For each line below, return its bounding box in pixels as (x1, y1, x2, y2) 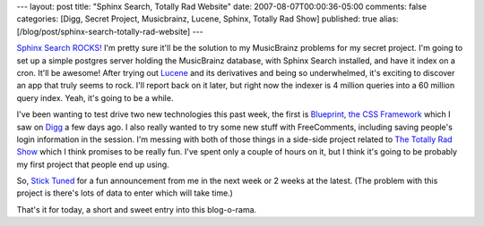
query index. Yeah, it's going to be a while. (16, 92, 174, 103)
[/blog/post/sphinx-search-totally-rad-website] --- (16, 26, 203, 37)
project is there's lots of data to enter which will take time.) (16, 188, 233, 198)
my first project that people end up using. (16, 159, 169, 170)
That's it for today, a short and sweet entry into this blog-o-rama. (16, 204, 257, 214)
